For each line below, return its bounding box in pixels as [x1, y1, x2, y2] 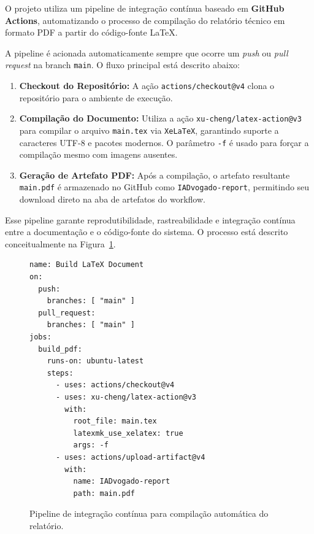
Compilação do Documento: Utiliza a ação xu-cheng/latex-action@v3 [19, 112, 302, 125]
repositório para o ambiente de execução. [19, 91, 173, 104]
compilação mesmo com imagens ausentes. [19, 148, 178, 161]
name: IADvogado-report [73, 477, 170, 486]
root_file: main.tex [73, 417, 157, 426]
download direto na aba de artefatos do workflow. [19, 193, 205, 206]
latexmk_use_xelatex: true [73, 428, 183, 438]
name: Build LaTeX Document [29, 260, 144, 269]
